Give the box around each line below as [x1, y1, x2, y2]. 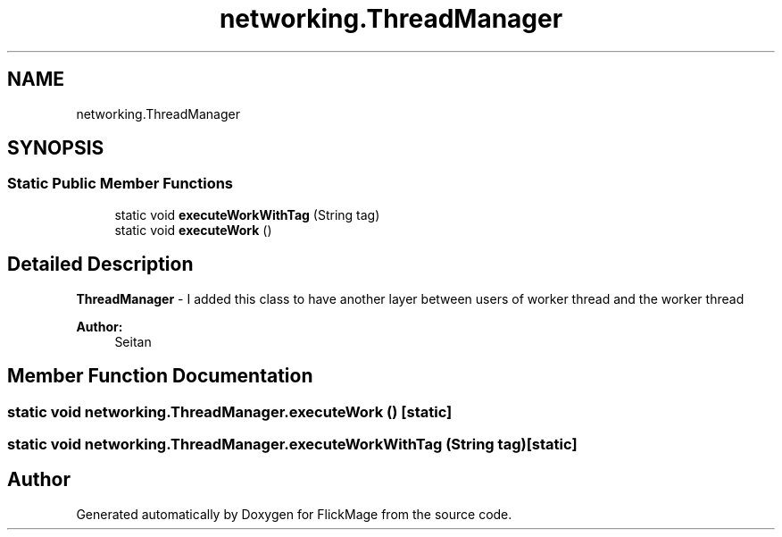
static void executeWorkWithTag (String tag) [114, 206, 380, 222]
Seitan [114, 333, 152, 349]
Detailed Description [7, 253, 194, 276]
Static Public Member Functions [7, 174, 234, 193]
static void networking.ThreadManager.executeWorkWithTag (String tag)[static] [7, 434, 578, 453]
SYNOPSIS [7, 137, 104, 160]
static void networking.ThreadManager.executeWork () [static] [7, 402, 453, 421]
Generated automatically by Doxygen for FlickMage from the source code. [76, 506, 512, 522]
